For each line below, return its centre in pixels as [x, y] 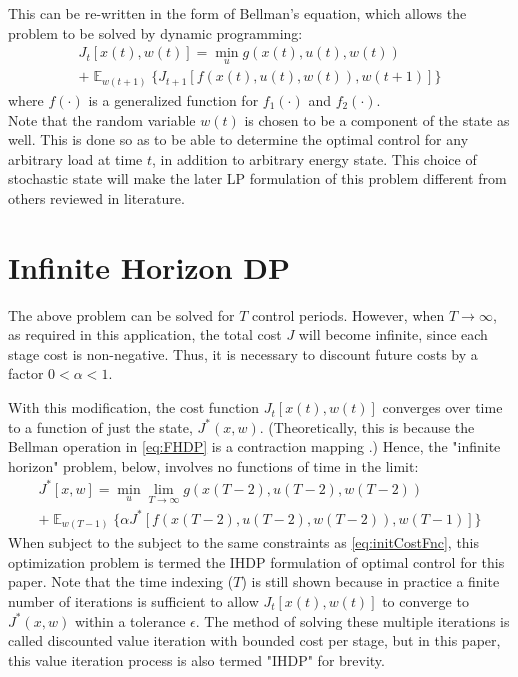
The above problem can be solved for [121, 314]
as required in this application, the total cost [145, 334]
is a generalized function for [173, 99]
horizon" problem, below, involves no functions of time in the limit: [213, 465]
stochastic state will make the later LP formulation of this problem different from [257, 178]
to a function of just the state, [100, 426]
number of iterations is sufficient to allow [133, 601]
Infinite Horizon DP [149, 266]
